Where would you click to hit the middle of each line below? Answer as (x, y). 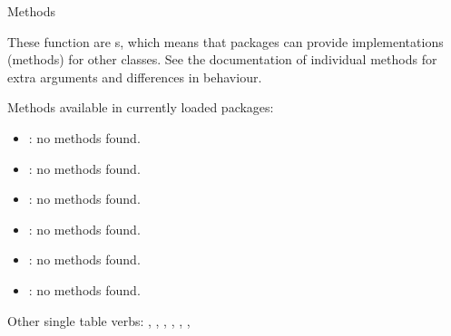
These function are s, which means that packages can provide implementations (225, 41)
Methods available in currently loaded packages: (141, 107)
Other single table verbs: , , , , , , (99, 320)
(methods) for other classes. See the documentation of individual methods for (222, 59)
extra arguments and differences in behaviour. (135, 77)
